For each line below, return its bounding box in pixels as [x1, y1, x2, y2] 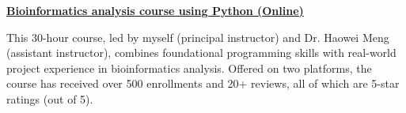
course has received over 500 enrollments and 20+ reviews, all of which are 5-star [6, 75, 400, 92]
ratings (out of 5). [6, 90, 93, 107]
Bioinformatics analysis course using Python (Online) [6, 2, 304, 18]
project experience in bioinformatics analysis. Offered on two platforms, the [6, 59, 372, 76]
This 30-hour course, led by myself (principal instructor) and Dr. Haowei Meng [6, 28, 389, 45]
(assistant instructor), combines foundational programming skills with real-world [6, 44, 397, 61]
